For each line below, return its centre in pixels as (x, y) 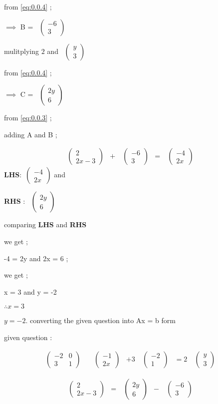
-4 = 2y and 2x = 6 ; (36, 258)
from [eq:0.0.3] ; (28, 118)
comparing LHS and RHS (45, 224)
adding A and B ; (31, 134)
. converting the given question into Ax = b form (101, 320)
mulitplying (22, 51)
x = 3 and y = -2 (30, 291)
